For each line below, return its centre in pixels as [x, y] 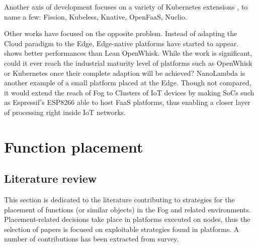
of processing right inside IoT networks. [65, 112]
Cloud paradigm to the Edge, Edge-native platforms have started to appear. [121, 43]
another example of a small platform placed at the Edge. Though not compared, [128, 83]
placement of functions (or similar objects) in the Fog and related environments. [127, 209]
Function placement [74, 146]
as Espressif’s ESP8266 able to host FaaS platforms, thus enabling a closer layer [127, 102]
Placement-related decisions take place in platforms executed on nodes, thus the [127, 219]
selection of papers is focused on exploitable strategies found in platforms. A [122, 229]
